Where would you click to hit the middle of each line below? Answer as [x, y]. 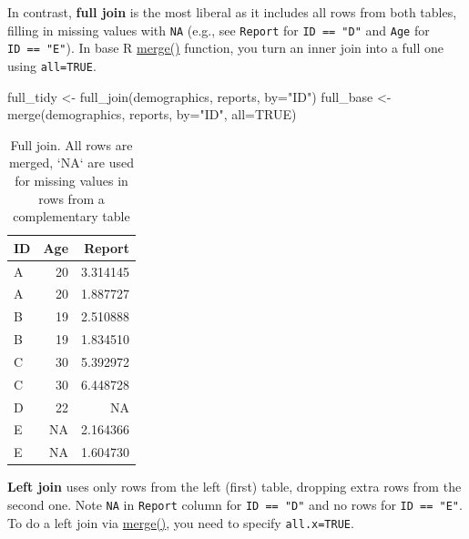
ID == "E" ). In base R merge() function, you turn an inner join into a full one [226, 48]
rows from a [71, 198]
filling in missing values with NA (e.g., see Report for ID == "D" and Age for [219, 30]
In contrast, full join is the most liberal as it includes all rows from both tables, [232, 12]
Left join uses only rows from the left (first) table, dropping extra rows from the [234, 487]
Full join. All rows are [71, 144]
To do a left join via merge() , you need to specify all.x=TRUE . [181, 522]
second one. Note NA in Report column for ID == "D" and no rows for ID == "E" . [235, 504]
